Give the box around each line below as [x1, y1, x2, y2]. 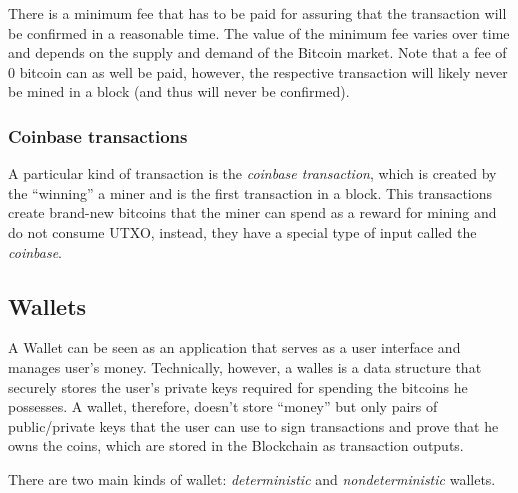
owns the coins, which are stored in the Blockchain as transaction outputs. [8, 435, 464, 456]
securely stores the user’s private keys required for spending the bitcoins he [8, 376, 468, 397]
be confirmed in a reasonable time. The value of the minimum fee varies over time [8, 22, 510, 43]
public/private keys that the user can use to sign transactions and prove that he [8, 415, 499, 436]
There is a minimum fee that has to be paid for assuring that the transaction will [8, 3, 507, 23]
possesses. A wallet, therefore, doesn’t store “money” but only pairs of [8, 396, 438, 417]
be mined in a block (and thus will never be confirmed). [8, 81, 350, 102]
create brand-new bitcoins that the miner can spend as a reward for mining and [8, 202, 497, 223]
